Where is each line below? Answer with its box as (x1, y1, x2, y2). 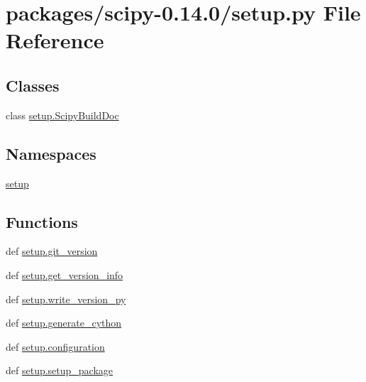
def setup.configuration (6, 339, 105, 354)
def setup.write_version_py (6, 291, 126, 306)
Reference (6, 26, 104, 55)
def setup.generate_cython (6, 315, 122, 330)
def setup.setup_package (6, 363, 113, 378)
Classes (6, 74, 60, 96)
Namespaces (6, 142, 96, 164)
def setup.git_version (6, 244, 98, 258)
